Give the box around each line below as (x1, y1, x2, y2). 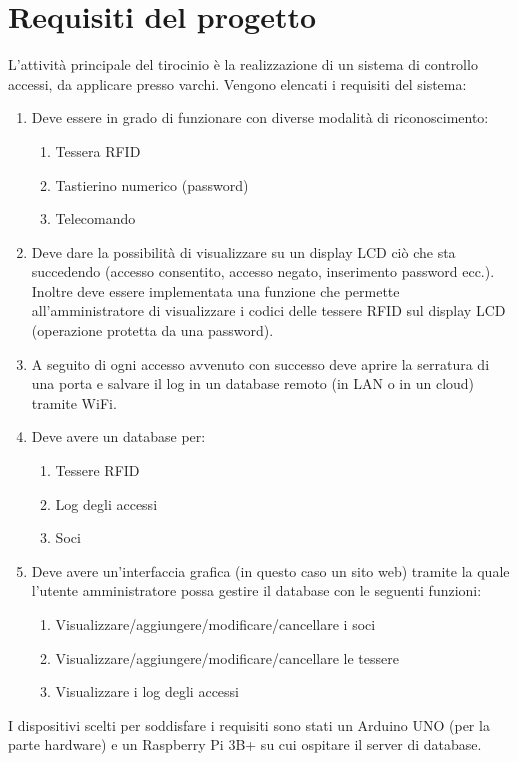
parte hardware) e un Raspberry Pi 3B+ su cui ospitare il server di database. (8, 734, 482, 755)
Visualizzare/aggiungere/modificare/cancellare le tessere (55, 647, 399, 668)
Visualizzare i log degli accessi (55, 681, 239, 702)
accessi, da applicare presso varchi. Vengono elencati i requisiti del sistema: (8, 73, 467, 94)
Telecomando (55, 208, 136, 229)
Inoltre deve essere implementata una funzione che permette (31, 280, 400, 301)
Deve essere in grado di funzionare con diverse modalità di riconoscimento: (31, 107, 489, 128)
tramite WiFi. (31, 392, 117, 413)
